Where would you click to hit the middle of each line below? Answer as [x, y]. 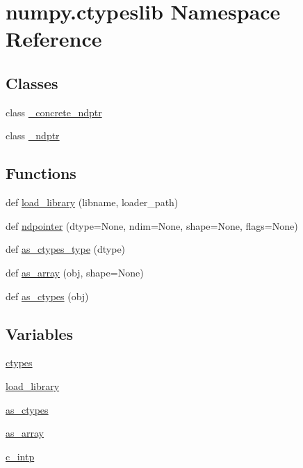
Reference [54, 39]
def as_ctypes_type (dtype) [66, 249]
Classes [32, 83]
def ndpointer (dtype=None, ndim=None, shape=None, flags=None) [152, 225]
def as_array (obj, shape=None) [75, 272]
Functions [41, 173]
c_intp [20, 456]
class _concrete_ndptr [54, 112]
